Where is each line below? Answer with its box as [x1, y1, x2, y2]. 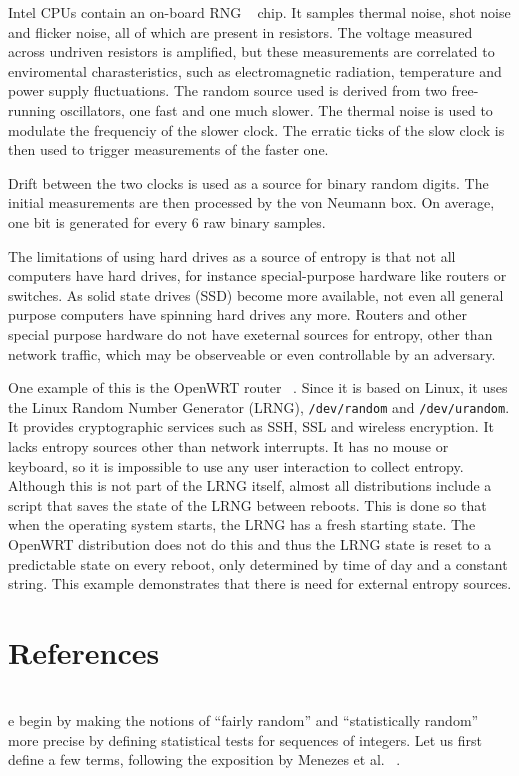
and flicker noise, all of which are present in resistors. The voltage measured [8, 21, 473, 42]
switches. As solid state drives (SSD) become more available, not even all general [8, 284, 504, 305]
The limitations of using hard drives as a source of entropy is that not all [8, 245, 456, 266]
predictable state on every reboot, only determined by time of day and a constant [8, 553, 508, 574]
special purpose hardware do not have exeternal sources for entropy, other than [8, 323, 493, 344]
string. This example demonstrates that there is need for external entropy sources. [8, 573, 512, 594]
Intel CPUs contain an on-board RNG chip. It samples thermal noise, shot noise [8, 2, 511, 22]
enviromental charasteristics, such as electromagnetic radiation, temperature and [8, 60, 502, 81]
